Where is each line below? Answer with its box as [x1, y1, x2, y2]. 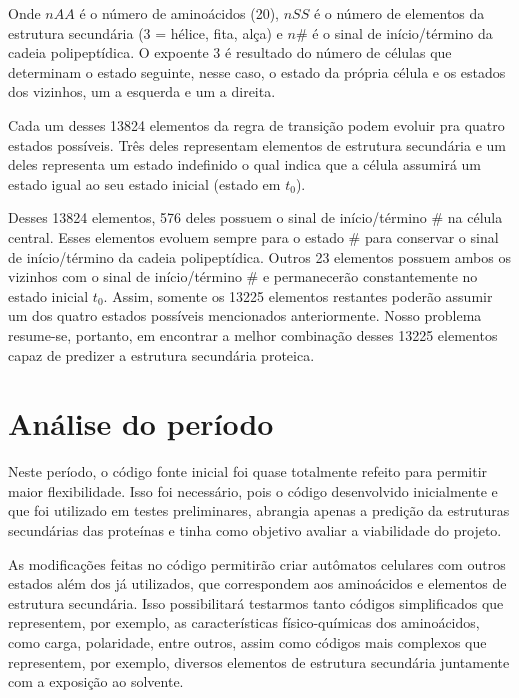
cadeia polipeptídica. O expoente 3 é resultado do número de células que [8, 42, 452, 63]
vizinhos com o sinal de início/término [8, 266, 242, 287]
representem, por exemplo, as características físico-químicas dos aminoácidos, [8, 612, 480, 633]
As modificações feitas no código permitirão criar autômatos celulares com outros [8, 553, 506, 574]
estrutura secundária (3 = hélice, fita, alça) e [8, 22, 283, 43]
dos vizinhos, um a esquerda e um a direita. [8, 81, 276, 102]
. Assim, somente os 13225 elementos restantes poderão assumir [103, 285, 493, 306]
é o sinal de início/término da [312, 22, 493, 43]
